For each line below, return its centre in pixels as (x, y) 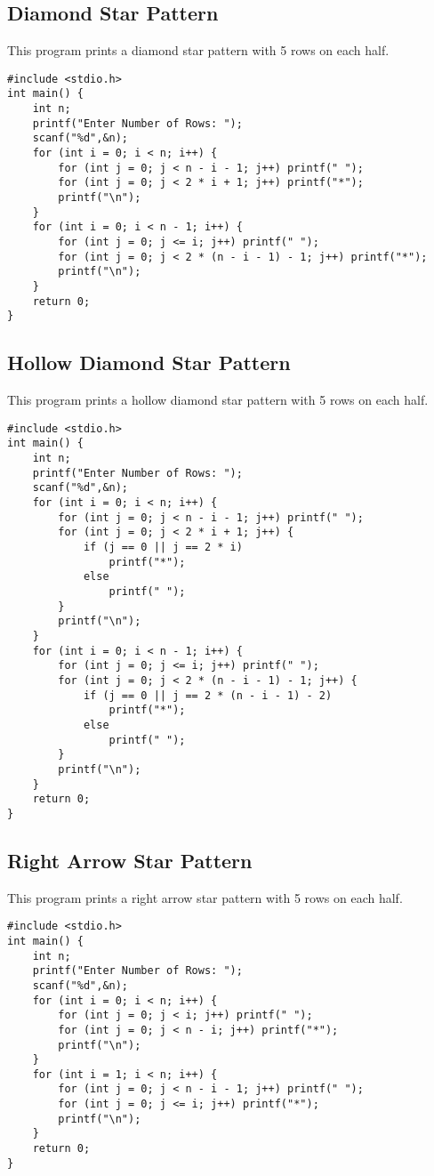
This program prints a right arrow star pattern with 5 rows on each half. (205, 897)
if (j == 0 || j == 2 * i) (163, 547)
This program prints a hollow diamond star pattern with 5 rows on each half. (218, 400)
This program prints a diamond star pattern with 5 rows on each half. (198, 50)
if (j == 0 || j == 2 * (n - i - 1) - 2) (208, 695)
